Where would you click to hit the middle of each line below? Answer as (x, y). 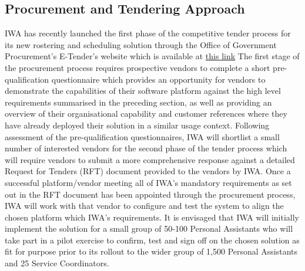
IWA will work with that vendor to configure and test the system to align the (144, 206)
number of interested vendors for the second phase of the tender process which (146, 148)
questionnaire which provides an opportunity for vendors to (158, 79)
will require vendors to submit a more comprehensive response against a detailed (150, 159)
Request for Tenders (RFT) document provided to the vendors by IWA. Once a (148, 171)
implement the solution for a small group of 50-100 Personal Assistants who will (149, 228)
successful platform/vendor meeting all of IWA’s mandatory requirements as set (148, 182)
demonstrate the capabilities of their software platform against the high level (143, 91)
